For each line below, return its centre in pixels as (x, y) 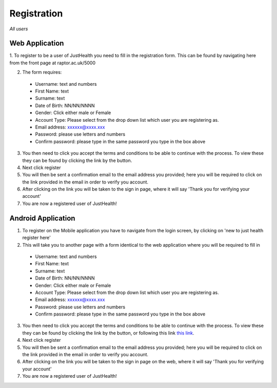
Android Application (42, 218)
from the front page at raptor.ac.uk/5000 (53, 63)
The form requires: (42, 72)
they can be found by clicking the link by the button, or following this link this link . (108, 333)
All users (19, 29)
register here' (37, 238)
